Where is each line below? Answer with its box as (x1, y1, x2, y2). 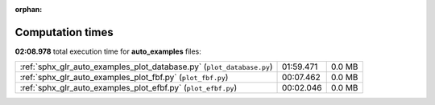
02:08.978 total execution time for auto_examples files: (14, 46, 201, 56)
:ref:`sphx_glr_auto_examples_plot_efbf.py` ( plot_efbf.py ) (19, 83, 238, 94)
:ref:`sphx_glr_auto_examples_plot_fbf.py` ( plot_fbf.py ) (19, 72, 229, 83)
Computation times (14, 25, 114, 39)
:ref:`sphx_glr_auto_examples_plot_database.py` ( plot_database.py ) (19, 61, 273, 72)
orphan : (14, 5, 43, 14)
